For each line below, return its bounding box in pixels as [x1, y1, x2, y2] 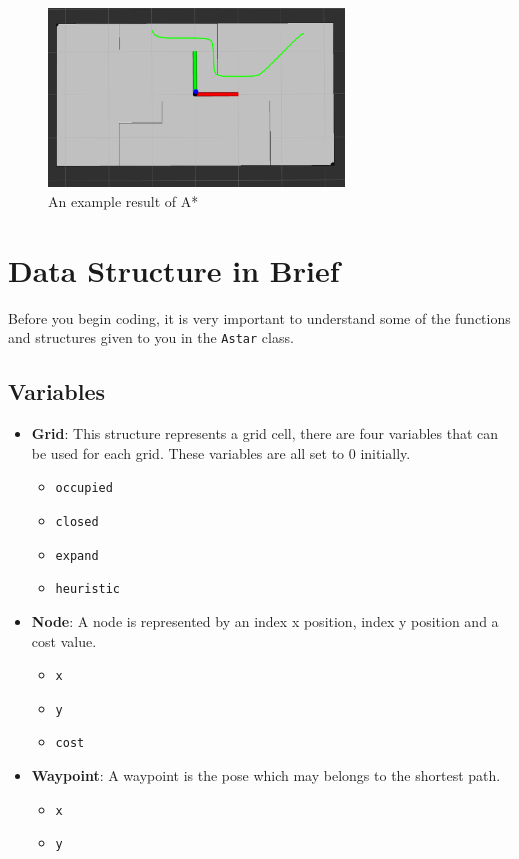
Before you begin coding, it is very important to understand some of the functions [8, 307, 511, 328]
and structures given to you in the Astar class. [8, 327, 294, 348]
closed [55, 515, 99, 530]
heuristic [55, 582, 121, 597]
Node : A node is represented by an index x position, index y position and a [31, 610, 499, 631]
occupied [55, 481, 113, 496]
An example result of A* [48, 191, 199, 211]
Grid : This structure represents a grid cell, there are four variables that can [31, 423, 499, 444]
